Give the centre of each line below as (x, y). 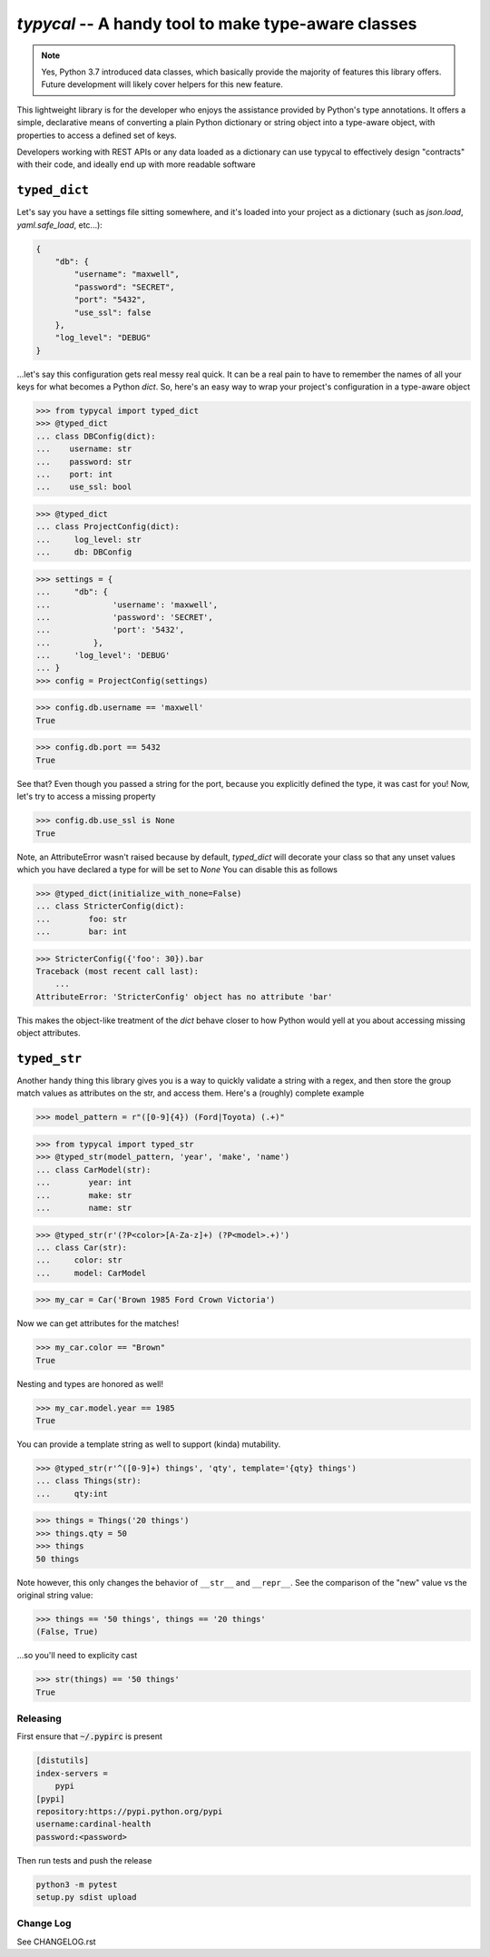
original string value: (55, 1595)
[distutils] (63, 1760)
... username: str (84, 449)
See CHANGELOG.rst (56, 1942)
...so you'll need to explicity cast (77, 1656)
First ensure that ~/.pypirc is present (90, 1736)
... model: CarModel (91, 1273)
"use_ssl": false (113, 312)
